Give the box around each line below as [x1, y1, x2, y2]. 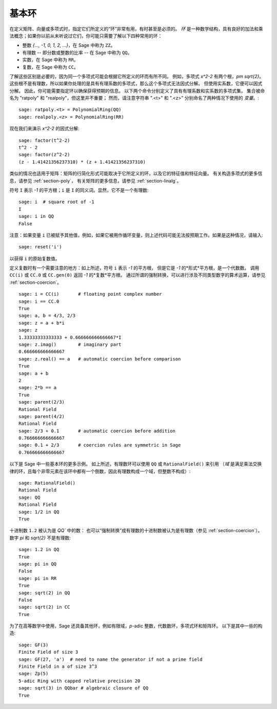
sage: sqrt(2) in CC [18, 604, 70, 610]
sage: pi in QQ [18, 561, 57, 567]
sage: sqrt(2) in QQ [18, 590, 70, 596]
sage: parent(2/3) [18, 399, 65, 405]
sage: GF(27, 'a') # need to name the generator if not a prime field [18, 656, 203, 662]
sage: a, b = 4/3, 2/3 [18, 313, 76, 319]
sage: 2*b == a [18, 385, 57, 391]
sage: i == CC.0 [18, 298, 60, 304]
